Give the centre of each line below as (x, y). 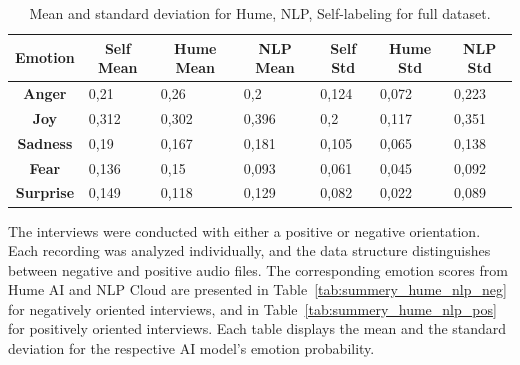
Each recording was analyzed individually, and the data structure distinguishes (249, 250)
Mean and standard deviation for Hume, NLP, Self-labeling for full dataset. (260, 13)
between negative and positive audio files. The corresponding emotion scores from (258, 269)
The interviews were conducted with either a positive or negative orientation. (244, 230)
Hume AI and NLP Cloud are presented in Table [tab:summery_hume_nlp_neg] (257, 289)
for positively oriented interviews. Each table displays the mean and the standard (257, 328)
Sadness (45, 142)
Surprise (45, 192)
